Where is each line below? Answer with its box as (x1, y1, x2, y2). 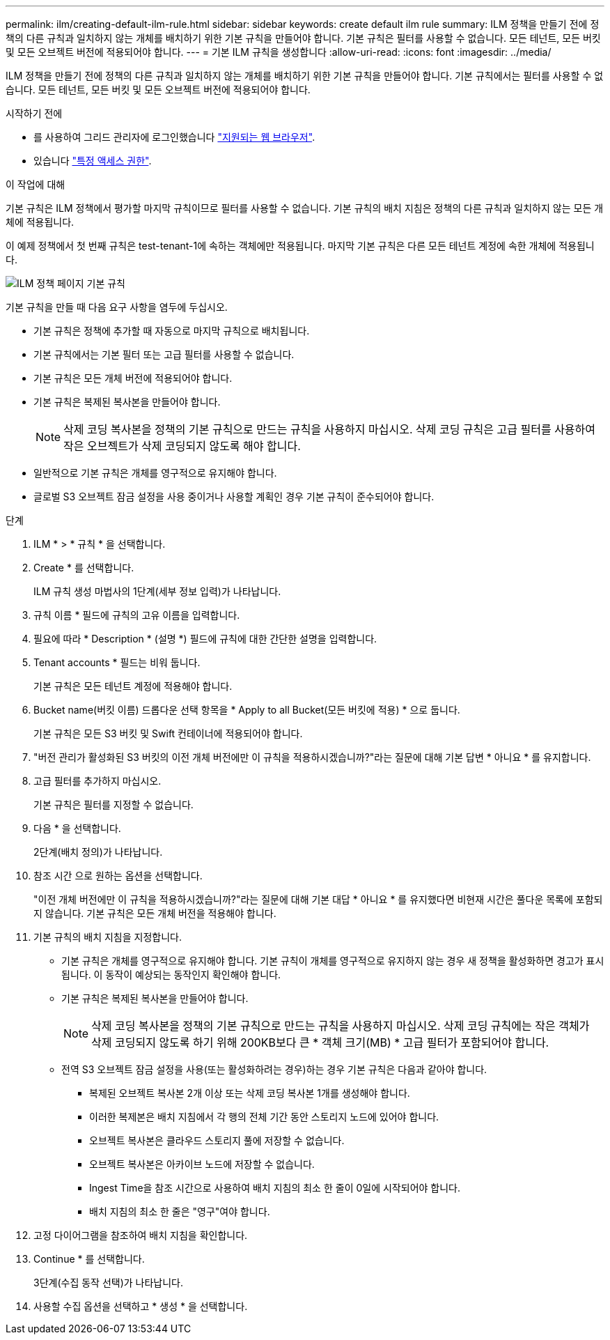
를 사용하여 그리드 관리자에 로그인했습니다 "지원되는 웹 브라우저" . (33, 131, 315, 143)
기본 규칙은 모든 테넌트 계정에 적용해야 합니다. (33, 680, 233, 692)
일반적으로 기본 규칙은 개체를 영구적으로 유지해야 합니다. (33, 467, 277, 479)
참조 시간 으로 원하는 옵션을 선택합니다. (33, 870, 203, 881)
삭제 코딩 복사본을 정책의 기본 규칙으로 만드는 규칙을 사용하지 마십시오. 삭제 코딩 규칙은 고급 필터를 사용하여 (63, 422, 596, 436)
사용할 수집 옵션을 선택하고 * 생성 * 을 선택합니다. (33, 1300, 248, 1312)
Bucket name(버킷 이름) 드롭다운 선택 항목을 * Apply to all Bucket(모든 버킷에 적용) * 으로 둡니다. (33, 704, 460, 716)
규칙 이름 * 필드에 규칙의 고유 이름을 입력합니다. (33, 609, 240, 621)
